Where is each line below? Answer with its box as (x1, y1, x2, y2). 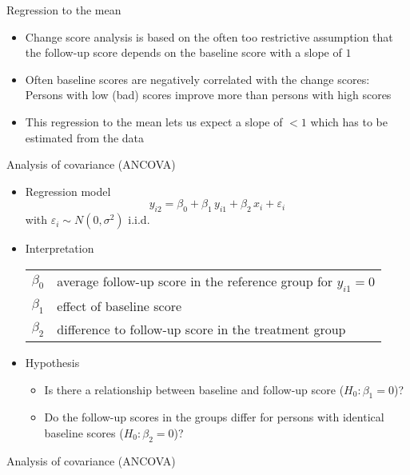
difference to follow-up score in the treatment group (57, 319, 346, 338)
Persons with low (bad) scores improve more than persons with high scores (25, 86, 392, 103)
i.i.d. (128, 211, 150, 228)
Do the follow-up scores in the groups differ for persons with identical (44, 409, 384, 425)
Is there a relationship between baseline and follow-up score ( (44, 381, 344, 397)
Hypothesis (25, 353, 80, 370)
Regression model (25, 182, 111, 199)
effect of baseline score (57, 296, 182, 315)
